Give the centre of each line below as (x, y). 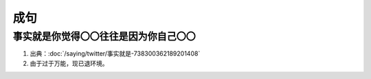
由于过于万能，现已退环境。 (69, 63)
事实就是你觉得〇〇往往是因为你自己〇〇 (104, 36)
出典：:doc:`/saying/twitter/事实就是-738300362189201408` (115, 54)
